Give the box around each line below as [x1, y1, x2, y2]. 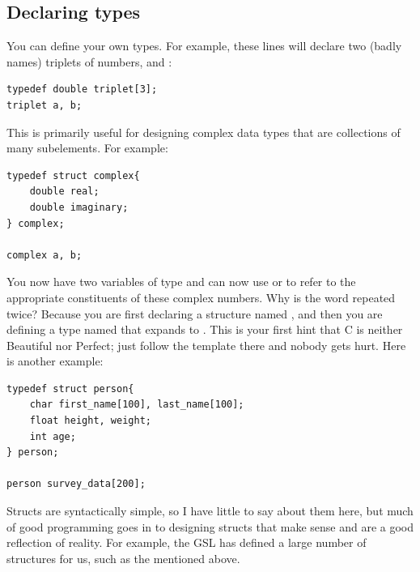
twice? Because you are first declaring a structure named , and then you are [6, 305, 383, 322]
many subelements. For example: [6, 139, 168, 156]
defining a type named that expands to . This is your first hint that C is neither [6, 321, 403, 338]
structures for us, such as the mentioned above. [6, 549, 240, 566]
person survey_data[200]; [6, 478, 146, 490]
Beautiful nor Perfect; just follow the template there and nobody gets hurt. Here [6, 336, 406, 353]
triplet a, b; [6, 99, 83, 111]
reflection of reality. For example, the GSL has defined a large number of [6, 534, 367, 551]
